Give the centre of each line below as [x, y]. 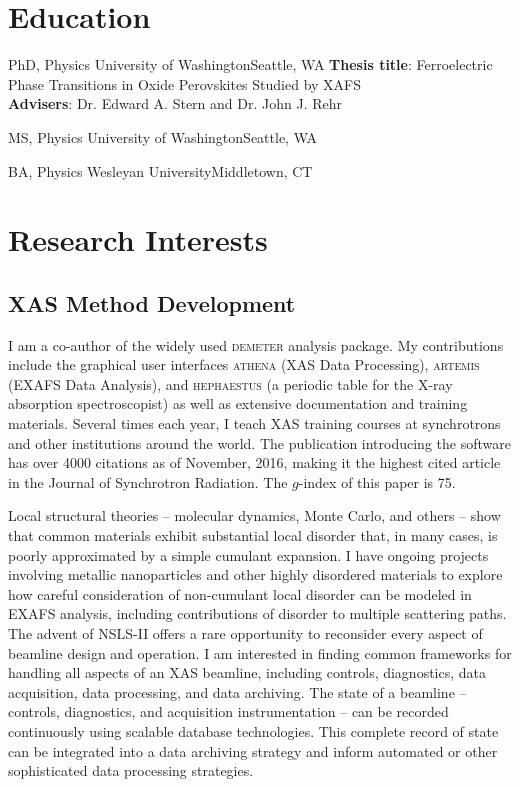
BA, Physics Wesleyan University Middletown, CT [160, 170]
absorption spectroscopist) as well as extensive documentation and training [238, 403]
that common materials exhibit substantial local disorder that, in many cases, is [253, 535]
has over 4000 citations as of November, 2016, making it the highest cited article [254, 462]
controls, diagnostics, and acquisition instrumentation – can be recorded [228, 711]
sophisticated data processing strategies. [131, 770]
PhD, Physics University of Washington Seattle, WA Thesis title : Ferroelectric [250, 64]
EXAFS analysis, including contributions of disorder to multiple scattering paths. [257, 613]
